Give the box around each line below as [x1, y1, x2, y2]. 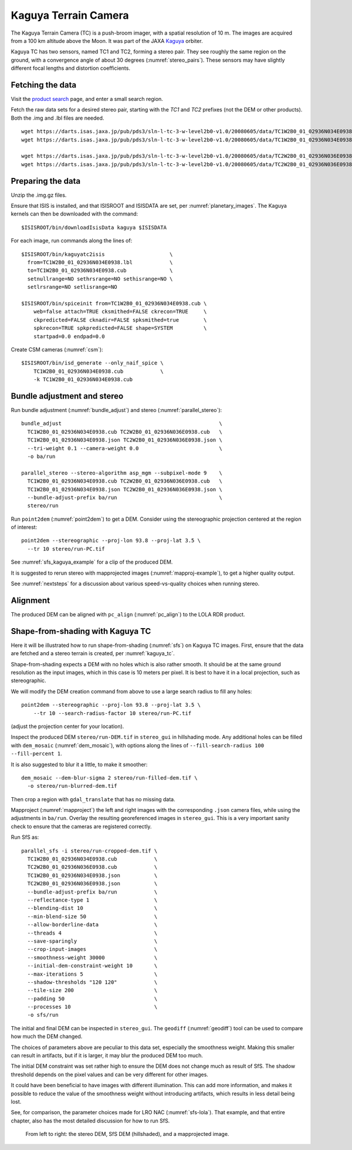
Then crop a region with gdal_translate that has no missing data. [11, 795, 175, 802]
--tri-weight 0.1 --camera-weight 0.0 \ [27, 445, 222, 451]
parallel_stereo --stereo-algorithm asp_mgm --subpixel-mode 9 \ [21, 470, 222, 476]
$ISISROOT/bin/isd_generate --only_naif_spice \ [21, 360, 164, 366]
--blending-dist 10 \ [27, 905, 158, 912]
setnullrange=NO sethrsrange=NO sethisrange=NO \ [27, 275, 173, 282]
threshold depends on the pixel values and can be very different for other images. [11, 1071, 208, 1078]
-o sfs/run [27, 1011, 59, 1019]
